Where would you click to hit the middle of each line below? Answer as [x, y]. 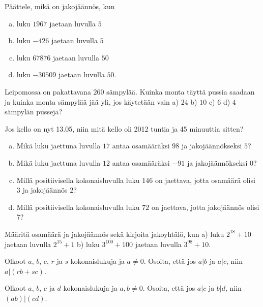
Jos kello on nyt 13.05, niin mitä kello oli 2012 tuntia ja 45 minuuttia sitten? [124, 128]
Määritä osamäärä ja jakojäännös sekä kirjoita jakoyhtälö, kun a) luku [114, 234]
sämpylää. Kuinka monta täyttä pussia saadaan [181, 91]
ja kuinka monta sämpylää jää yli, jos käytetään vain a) [92, 101]
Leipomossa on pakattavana [48, 91]
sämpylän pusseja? [34, 112]
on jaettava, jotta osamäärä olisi [205, 180]
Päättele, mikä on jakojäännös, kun [60, 6]
